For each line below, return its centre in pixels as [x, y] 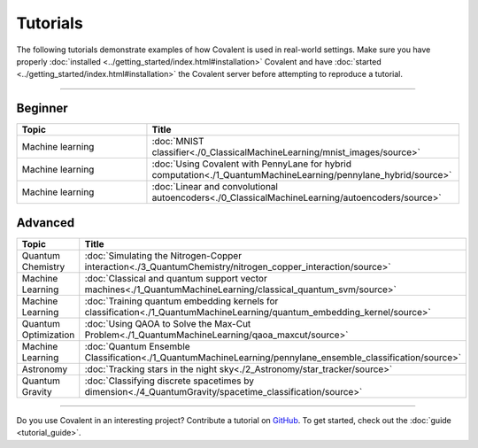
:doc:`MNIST [178, 142]
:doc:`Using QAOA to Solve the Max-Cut [168, 323]
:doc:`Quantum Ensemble [137, 346]
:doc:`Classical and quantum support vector [176, 278]
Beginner [42, 108]
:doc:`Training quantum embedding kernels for [181, 301]
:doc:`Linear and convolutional [215, 187]
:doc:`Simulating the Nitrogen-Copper [163, 255]
